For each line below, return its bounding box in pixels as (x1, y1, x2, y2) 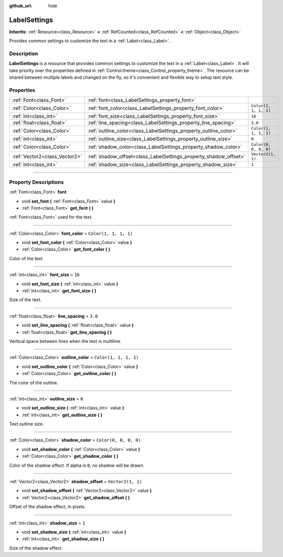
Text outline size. (9, 421, 44, 427)
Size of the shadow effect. (9, 545, 63, 551)
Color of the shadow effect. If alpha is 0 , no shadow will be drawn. (9, 462, 145, 468)
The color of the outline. (9, 380, 58, 386)
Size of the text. (9, 297, 42, 303)
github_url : (9, 3, 32, 8)
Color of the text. (9, 255, 44, 261)
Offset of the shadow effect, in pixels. (9, 503, 86, 510)
